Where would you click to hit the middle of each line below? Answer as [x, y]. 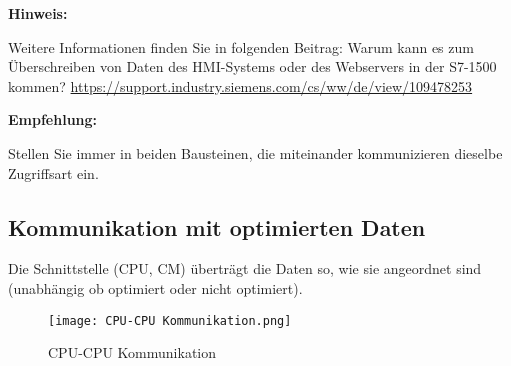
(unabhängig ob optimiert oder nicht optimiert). [155, 287]
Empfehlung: [53, 119]
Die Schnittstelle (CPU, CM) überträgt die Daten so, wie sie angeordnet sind [245, 268]
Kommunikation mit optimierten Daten [217, 226]
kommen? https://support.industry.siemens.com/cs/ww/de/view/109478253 [240, 85]
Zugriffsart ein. [53, 172]
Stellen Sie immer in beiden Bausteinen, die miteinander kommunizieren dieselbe [255, 152]
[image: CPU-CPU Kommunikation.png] [170, 320]
